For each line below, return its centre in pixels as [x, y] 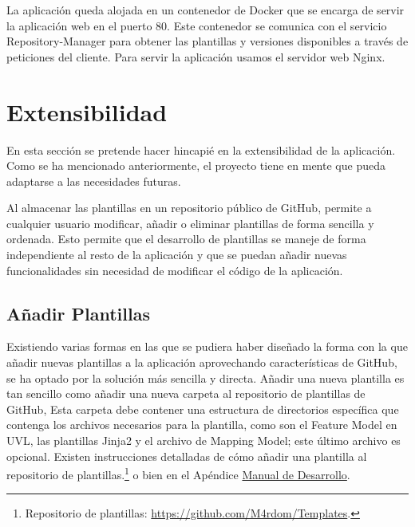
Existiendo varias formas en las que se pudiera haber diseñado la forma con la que [207, 346]
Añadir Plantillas [78, 313]
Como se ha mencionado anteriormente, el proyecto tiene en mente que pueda [196, 165]
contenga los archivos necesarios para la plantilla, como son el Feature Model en [202, 425]
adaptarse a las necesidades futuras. [94, 181]
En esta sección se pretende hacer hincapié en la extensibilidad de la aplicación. [201, 149]
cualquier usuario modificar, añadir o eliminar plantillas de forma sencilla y [190, 223]
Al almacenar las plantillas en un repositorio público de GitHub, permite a [189, 208]
